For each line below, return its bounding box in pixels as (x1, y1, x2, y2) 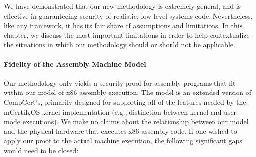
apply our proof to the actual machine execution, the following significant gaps (4, 135, 242, 146)
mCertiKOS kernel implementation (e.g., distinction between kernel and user (4, 106, 237, 117)
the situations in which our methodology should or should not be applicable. (4, 39, 235, 50)
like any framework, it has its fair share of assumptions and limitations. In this (4, 20, 243, 31)
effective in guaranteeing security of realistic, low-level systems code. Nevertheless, (4, 10, 253, 21)
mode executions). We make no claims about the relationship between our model (4, 116, 249, 126)
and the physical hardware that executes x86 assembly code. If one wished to (4, 126, 237, 136)
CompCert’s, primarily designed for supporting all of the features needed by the (4, 96, 246, 107)
